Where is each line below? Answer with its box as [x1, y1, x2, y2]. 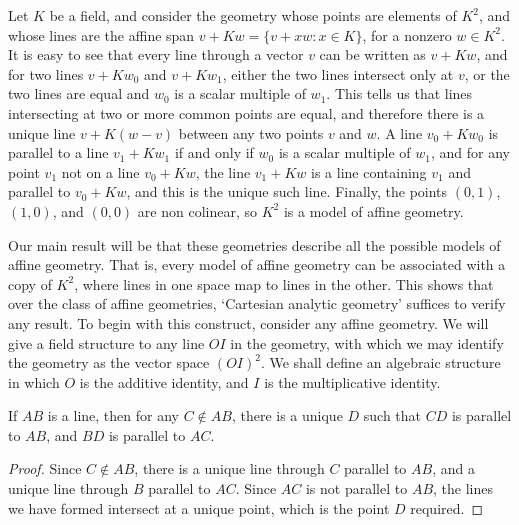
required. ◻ [410, 497, 484, 518]
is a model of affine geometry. [283, 200, 464, 221]
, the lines [433, 478, 493, 499]
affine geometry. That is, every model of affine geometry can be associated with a [8, 254, 506, 275]
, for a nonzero [362, 24, 452, 45]
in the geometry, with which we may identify [230, 332, 504, 353]
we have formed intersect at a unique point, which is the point [8, 497, 390, 518]
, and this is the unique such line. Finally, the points [126, 181, 448, 202]
